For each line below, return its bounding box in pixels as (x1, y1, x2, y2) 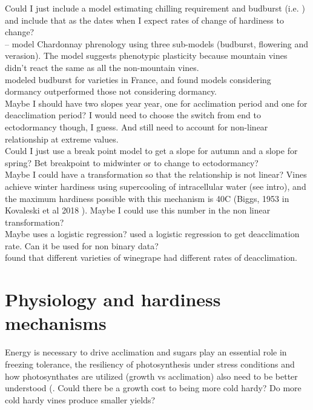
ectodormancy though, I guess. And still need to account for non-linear (5, 120, 268, 133)
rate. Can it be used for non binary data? (5, 239, 159, 252)
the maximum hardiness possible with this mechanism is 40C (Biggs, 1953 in (5, 192, 289, 204)
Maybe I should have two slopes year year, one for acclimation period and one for (5, 96, 308, 109)
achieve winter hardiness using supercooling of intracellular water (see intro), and (5, 180, 306, 192)
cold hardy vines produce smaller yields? (5, 393, 156, 406)
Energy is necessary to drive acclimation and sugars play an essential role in (5, 346, 287, 358)
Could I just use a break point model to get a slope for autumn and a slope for (5, 144, 298, 157)
